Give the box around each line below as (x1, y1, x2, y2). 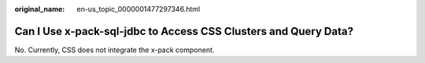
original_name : (14, 5, 65, 13)
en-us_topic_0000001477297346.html (76, 5, 201, 13)
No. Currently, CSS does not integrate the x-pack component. (14, 45, 215, 54)
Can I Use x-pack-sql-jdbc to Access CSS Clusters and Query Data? (14, 24, 354, 38)
